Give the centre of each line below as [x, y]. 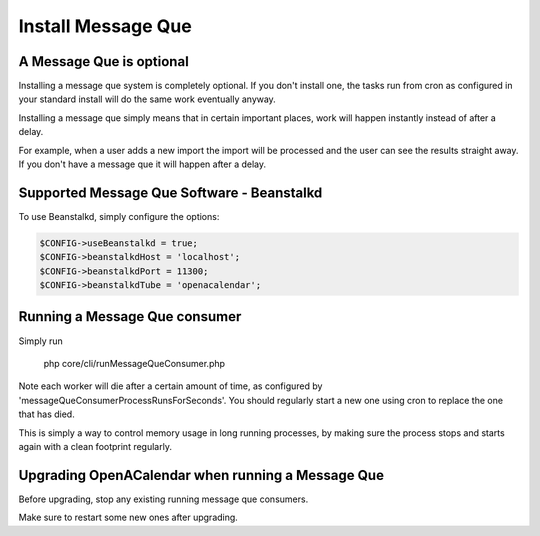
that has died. [46, 414]
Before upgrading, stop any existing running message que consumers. [163, 499]
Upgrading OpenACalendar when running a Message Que [201, 475]
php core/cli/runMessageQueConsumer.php [134, 363]
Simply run [41, 341]
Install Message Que [105, 26]
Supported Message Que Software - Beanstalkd [170, 192]
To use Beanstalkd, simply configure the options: [119, 216]
